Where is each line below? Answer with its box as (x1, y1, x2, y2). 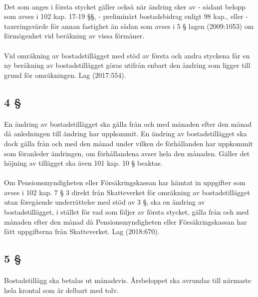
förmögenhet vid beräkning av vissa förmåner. (4, 30, 145, 41)
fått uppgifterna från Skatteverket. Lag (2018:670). (4, 226, 160, 237)
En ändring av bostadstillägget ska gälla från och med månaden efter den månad (4, 118, 252, 129)
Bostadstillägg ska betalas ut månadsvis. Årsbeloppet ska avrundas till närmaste (4, 275, 251, 286)
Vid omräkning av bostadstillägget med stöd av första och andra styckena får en (4, 50, 250, 60)
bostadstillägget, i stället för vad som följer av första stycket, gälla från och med (4, 207, 249, 217)
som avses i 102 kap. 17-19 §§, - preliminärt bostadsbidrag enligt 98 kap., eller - (4, 11, 248, 21)
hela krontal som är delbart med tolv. (4, 285, 119, 295)
